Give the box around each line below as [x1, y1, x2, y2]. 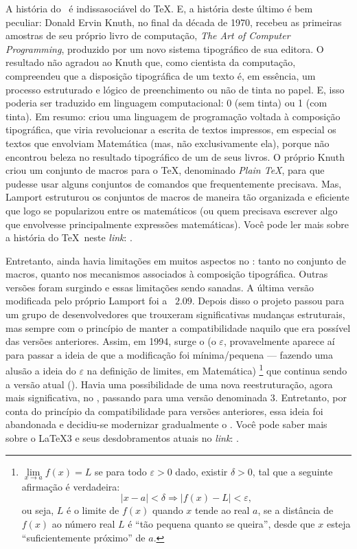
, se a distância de [257, 503, 334, 517]
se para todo [94, 464, 147, 478]
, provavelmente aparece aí [223, 334, 335, 348]
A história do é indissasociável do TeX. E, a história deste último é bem [5, 1, 313, 15]
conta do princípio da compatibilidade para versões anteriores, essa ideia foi [5, 403, 323, 418]
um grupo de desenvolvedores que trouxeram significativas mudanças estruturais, [5, 307, 345, 322]
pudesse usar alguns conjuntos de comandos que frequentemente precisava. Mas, [5, 176, 342, 190]
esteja [326, 517, 351, 531]
